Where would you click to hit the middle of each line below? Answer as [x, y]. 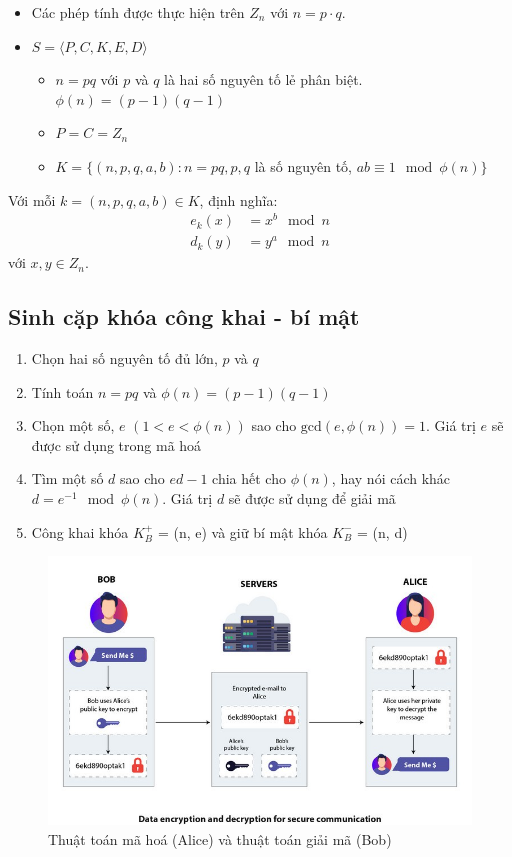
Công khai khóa [80, 531]
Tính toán [62, 391]
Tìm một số [67, 478]
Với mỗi [32, 199]
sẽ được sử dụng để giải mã [312, 498]
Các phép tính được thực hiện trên [138, 12]
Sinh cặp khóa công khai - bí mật [184, 316]
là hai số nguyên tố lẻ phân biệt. [263, 79]
